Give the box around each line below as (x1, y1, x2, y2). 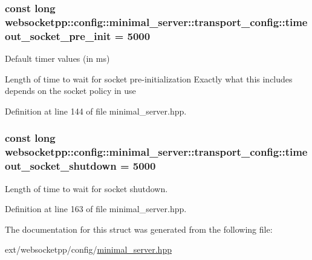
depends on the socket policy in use (5, 84, 136, 97)
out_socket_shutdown (5, 158, 117, 173)
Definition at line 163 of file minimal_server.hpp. (5, 202, 187, 215)
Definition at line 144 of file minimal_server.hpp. (5, 104, 187, 117)
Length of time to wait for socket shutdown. (5, 182, 168, 195)
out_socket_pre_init (5, 28, 111, 43)
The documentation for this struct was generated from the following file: (5, 222, 273, 235)
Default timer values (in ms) (5, 52, 110, 65)
